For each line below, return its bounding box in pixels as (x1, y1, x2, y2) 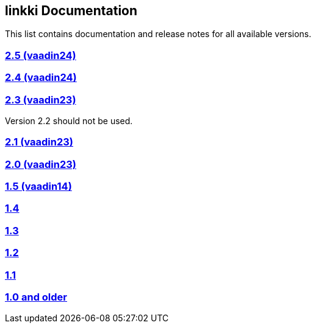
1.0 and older (5, 290, 67, 303)
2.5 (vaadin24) (5, 49, 76, 61)
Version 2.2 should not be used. (5, 115, 133, 126)
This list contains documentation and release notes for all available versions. (5, 29, 312, 40)
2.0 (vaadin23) (5, 158, 76, 170)
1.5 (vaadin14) (5, 180, 72, 193)
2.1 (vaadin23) (5, 136, 73, 148)
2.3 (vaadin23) (5, 93, 76, 106)
